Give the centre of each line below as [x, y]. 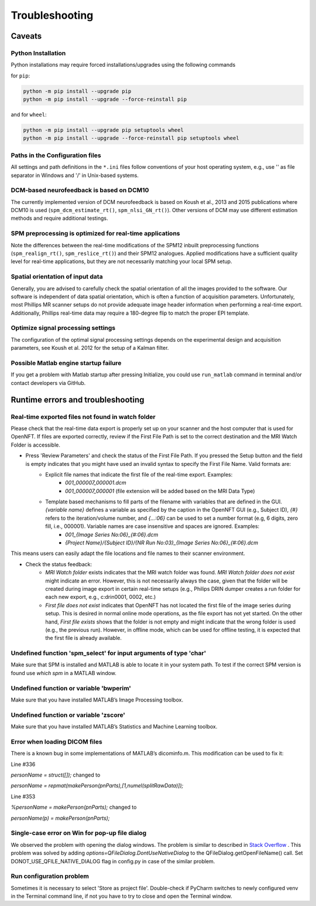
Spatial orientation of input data [57, 277]
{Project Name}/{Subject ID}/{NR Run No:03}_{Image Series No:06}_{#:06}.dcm [162, 543]
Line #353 [23, 796]
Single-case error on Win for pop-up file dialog [79, 833]
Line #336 [23, 764]
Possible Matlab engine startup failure [66, 363]
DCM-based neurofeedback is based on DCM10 [80, 190]
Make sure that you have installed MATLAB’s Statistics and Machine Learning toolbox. [114, 727]
